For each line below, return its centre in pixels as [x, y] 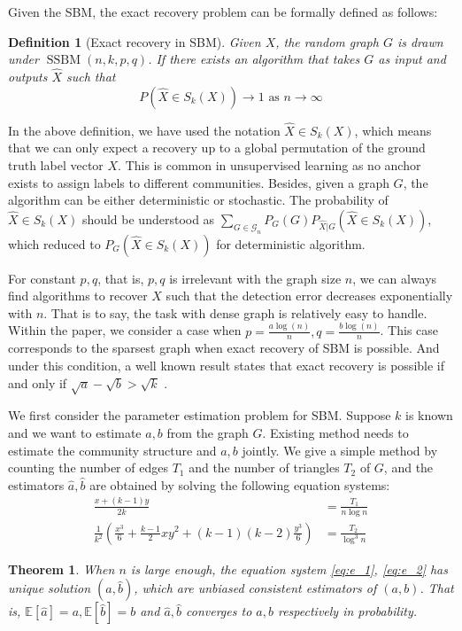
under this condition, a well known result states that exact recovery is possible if [227, 366]
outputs [28, 76]
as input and [412, 59]
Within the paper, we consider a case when [125, 330]
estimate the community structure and [112, 450]
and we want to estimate [75, 432]
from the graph [208, 432]
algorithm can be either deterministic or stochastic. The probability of [198, 200]
